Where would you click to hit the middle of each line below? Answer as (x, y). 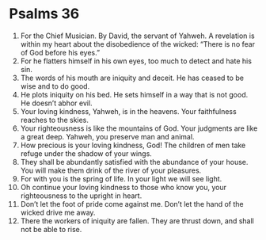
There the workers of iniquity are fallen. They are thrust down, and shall (137, 221)
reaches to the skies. (55, 120)
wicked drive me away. (58, 212)
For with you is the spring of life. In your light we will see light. (121, 178)
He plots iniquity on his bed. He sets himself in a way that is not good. (134, 94)
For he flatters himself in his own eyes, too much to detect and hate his (136, 61)
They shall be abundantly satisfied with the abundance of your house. (134, 162)
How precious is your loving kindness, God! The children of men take (133, 145)
